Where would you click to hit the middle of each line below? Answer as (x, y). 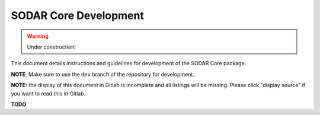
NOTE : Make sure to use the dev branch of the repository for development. (103, 74)
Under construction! (52, 47)
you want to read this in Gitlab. (48, 93)
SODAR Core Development (78, 15)
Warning (38, 36)
